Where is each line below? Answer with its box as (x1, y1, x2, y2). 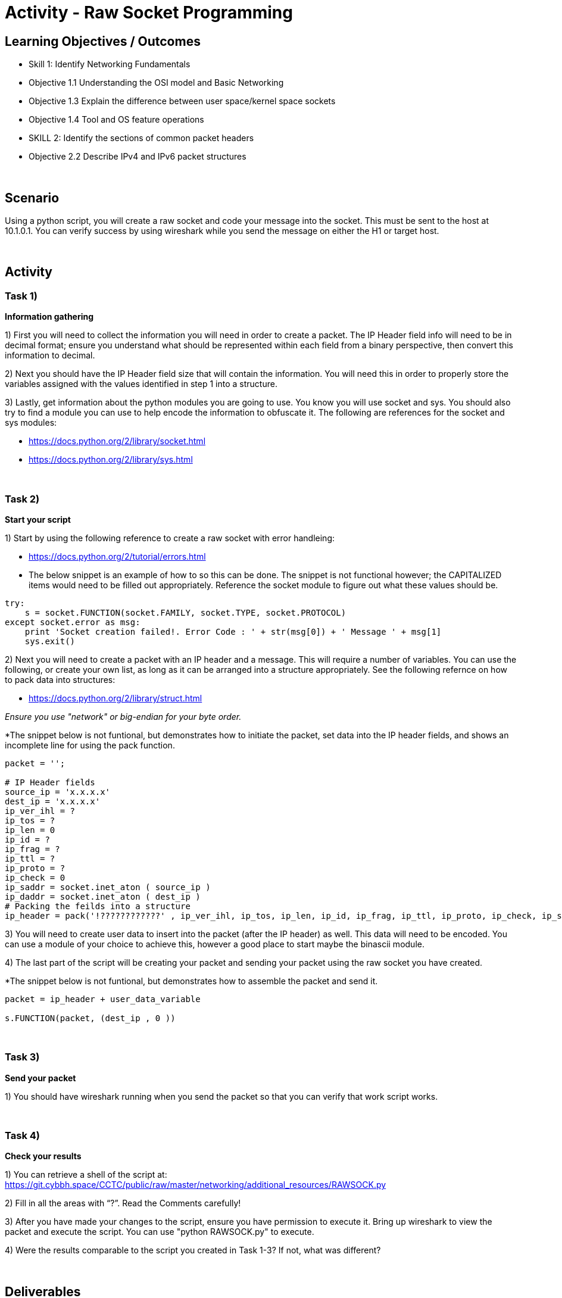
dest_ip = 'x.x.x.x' (5, 796, 101, 806)
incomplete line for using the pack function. (5, 740, 175, 750)
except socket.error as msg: (5, 617, 140, 627)
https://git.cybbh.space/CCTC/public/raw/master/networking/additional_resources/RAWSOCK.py (5, 1180, 386, 1190)
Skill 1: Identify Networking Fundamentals (29, 59, 191, 70)
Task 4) (5, 1129, 40, 1142)
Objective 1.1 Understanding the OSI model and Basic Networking (29, 77, 284, 88)
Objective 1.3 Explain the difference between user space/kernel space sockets (29, 96, 336, 107)
